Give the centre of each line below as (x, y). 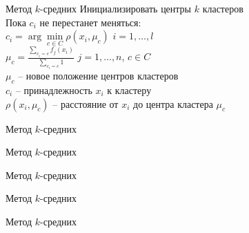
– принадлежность (54, 90)
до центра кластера (173, 103)
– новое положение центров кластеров (98, 76)
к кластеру (129, 90)
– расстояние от (86, 103)
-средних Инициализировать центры (116, 8)
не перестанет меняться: (90, 22)
